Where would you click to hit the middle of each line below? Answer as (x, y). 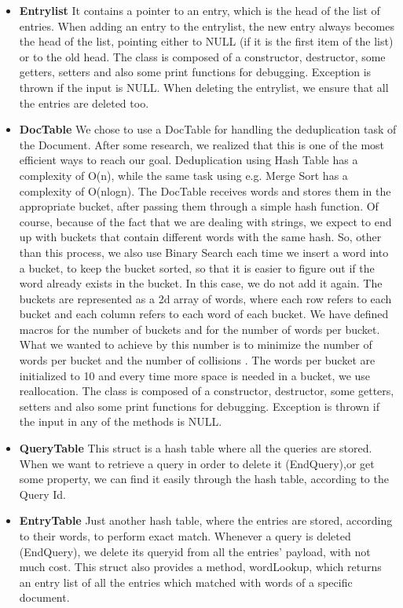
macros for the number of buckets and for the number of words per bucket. (200, 329)
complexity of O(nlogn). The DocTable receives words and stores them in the (205, 190)
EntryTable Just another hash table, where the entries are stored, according (206, 520)
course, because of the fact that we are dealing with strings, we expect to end (205, 221)
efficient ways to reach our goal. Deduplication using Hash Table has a (189, 160)
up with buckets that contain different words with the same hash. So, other (200, 237)
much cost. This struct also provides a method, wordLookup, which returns (200, 567)
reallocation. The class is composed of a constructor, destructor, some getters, (207, 391)
